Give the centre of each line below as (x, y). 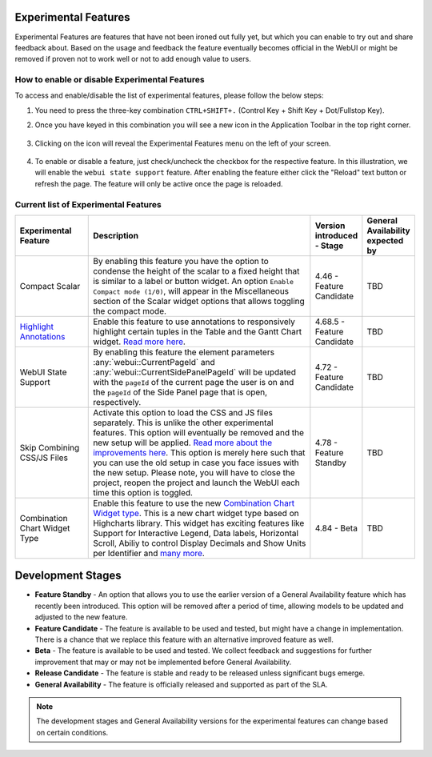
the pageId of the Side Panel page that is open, (180, 392)
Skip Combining (50, 447)
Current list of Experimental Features (88, 204)
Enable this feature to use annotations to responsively (194, 322)
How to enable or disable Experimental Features (110, 80)
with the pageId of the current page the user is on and (194, 382)
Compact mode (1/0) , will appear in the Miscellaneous (191, 290)
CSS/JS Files (44, 458)
